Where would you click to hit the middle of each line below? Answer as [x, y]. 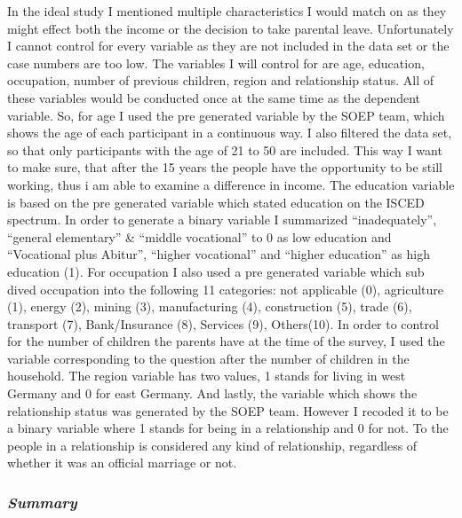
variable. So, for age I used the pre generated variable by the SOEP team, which [226, 115]
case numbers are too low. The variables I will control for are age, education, [216, 63]
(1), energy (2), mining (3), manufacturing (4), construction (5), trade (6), [210, 306]
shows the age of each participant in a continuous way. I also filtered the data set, [230, 133]
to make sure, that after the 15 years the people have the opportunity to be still [225, 167]
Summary [42, 502]
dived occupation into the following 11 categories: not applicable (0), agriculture [226, 289]
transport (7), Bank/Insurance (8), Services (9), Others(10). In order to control [223, 323]
